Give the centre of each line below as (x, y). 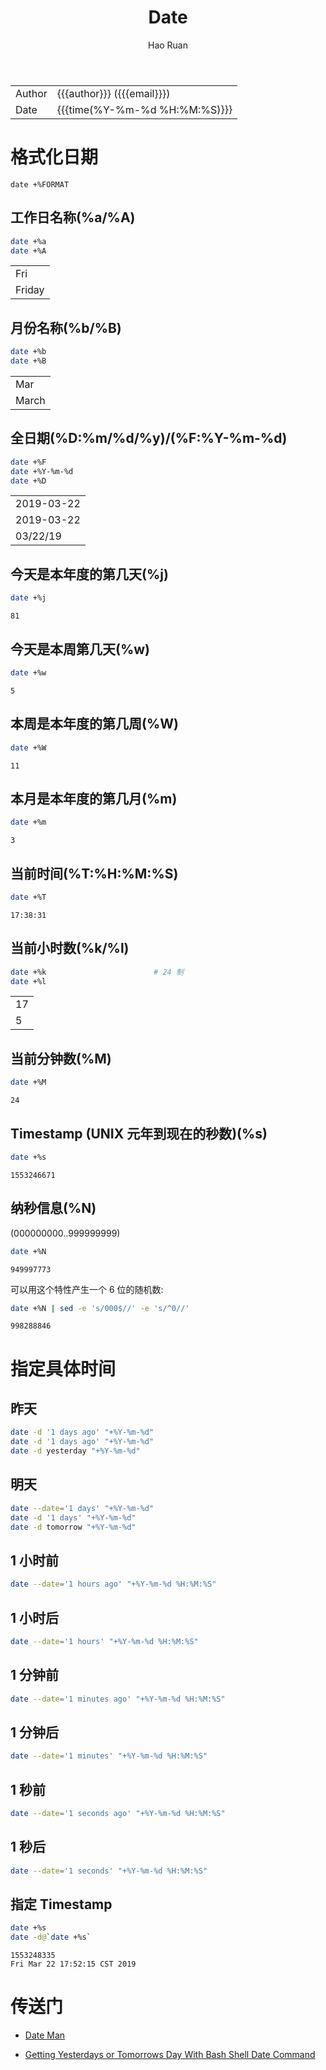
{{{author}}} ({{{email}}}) (113, 93)
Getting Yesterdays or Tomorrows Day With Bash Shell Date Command (170, 2055)
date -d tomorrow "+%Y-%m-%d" (73, 1527)
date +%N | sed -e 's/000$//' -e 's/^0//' (100, 1308)
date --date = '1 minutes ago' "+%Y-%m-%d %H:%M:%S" (118, 1699)
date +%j (28, 598)
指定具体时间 (63, 1368)
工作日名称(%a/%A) (73, 217)
